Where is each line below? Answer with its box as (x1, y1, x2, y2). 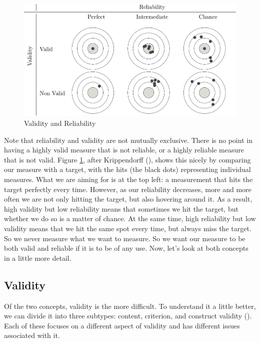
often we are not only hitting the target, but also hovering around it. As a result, (4, 194, 252, 204)
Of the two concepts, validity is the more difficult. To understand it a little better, (4, 300, 256, 311)
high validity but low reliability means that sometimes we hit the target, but (4, 203, 238, 214)
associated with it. (4, 330, 60, 340)
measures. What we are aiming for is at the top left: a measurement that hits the (4, 174, 253, 184)
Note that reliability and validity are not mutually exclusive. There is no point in (4, 134, 252, 145)
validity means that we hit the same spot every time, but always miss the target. (4, 223, 251, 233)
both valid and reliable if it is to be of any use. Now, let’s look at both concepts (4, 243, 248, 253)
